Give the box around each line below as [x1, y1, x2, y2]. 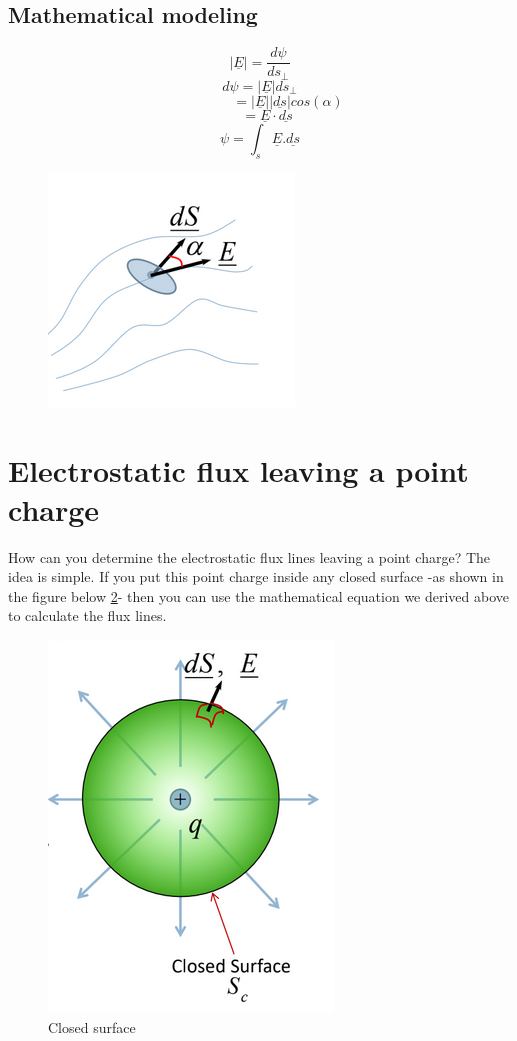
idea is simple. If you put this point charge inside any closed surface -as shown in [8, 566, 504, 587]
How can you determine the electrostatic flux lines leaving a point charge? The [8, 546, 491, 567]
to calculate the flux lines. [8, 605, 167, 626]
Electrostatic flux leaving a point [8, 449, 469, 490]
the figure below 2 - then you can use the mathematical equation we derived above [8, 585, 510, 606]
